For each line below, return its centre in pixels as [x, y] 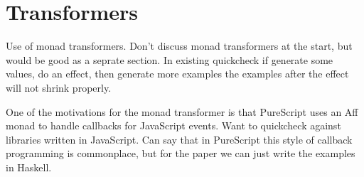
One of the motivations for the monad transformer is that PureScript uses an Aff [182, 111]
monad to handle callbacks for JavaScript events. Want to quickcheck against [173, 125]
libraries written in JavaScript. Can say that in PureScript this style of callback [179, 139]
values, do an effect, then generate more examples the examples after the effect [177, 74]
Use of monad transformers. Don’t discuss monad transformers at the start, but [179, 46]
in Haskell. [29, 167]
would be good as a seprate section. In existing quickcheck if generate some [170, 59]
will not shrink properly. [59, 87]
